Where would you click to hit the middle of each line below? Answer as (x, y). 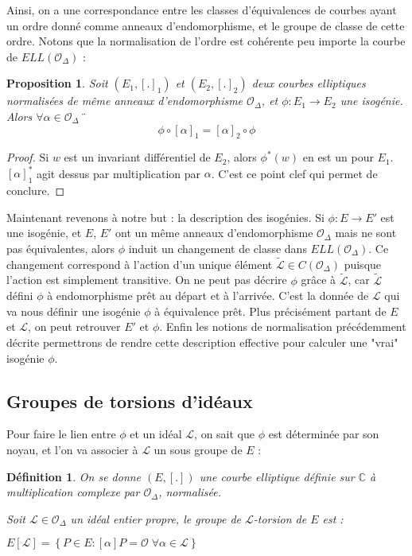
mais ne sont (366, 233)
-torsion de (280, 518)
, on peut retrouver (74, 327)
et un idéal (156, 434)
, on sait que (224, 434)
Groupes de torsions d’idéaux (130, 400)
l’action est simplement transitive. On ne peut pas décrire (147, 280)
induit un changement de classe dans (218, 249)
